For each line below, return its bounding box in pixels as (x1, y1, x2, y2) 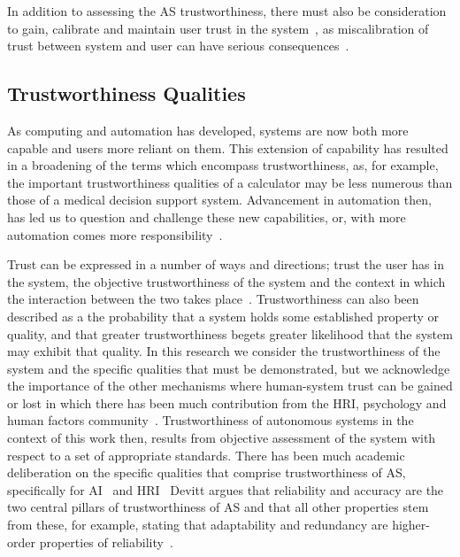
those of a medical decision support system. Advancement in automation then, (7, 190, 432, 209)
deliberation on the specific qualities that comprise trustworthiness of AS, (7, 463, 406, 482)
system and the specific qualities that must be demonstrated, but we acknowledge (7, 359, 450, 377)
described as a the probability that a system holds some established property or (7, 306, 440, 325)
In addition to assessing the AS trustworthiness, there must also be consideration (7, 2, 447, 19)
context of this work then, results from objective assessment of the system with (7, 429, 436, 447)
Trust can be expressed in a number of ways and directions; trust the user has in (7, 255, 444, 274)
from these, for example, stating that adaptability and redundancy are (7, 515, 388, 534)
